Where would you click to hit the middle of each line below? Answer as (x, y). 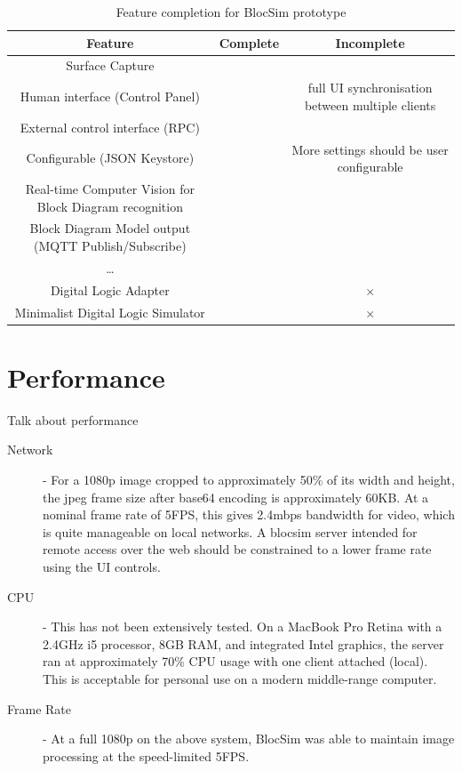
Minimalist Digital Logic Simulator (110, 312)
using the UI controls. (102, 566)
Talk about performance (73, 419)
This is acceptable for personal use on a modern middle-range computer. (240, 678)
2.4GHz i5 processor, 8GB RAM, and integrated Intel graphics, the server (243, 643)
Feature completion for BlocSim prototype (231, 12)
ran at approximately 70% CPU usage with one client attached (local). (235, 661)
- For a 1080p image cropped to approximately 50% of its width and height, (249, 479)
